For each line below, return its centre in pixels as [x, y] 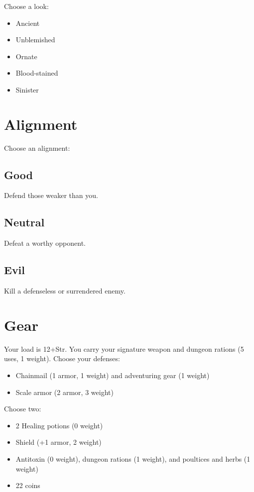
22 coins [28, 485]
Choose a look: [26, 6]
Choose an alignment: [37, 148]
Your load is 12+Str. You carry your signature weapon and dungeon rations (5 [124, 348]
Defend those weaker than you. [51, 195]
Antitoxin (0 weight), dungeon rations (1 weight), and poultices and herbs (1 [133, 458]
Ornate [26, 56]
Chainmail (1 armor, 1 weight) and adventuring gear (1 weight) [113, 375]
